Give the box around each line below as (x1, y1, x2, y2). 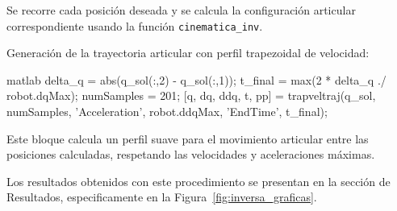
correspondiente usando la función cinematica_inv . (6, 17, 263, 34)
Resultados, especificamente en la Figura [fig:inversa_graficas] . (6, 188, 317, 205)
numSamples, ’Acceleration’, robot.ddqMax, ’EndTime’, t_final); (6, 103, 328, 120)
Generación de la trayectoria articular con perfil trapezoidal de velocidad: (6, 44, 370, 61)
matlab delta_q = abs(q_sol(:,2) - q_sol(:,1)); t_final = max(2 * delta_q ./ (6, 71, 387, 88)
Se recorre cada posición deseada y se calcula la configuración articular (6, 2, 356, 18)
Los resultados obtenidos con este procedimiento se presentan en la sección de (6, 172, 391, 189)
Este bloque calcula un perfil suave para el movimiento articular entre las (6, 130, 369, 147)
